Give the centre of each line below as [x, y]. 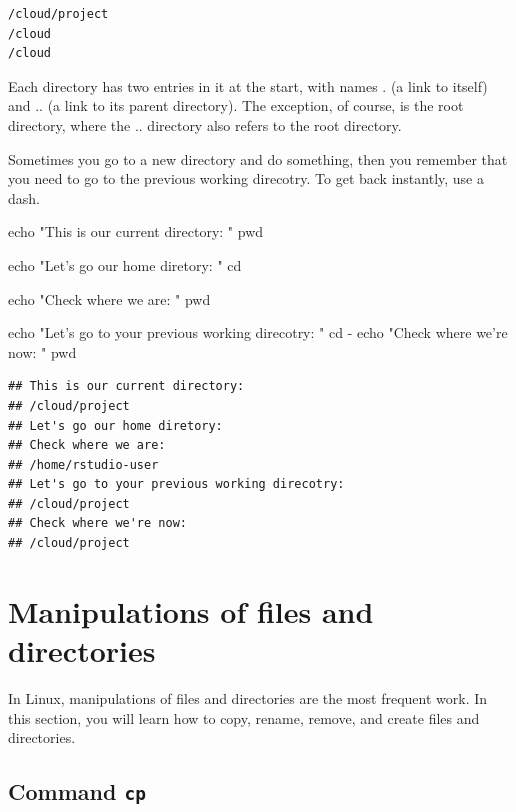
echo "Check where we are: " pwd [109, 298]
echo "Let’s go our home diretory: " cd [125, 264]
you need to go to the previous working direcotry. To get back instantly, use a [246, 178]
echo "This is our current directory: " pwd [136, 231]
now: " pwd [42, 351]
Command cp [77, 791]
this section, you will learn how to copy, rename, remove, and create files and [244, 717]
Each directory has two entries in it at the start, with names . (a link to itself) [248, 85]
